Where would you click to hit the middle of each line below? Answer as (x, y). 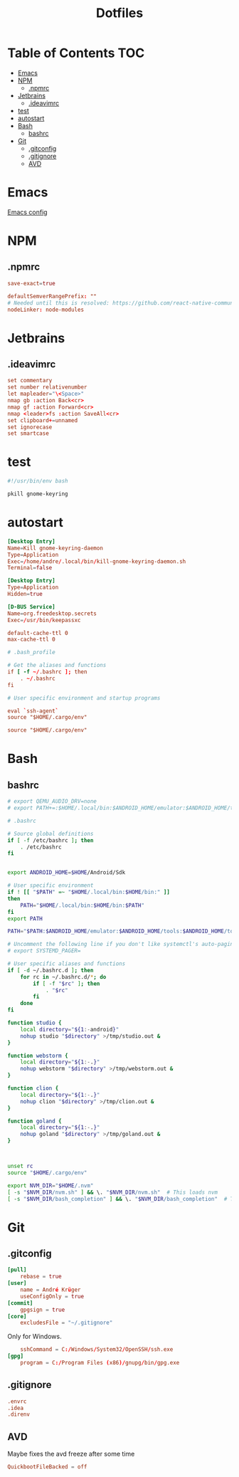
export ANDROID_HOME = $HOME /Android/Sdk (67, 873)
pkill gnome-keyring (38, 494)
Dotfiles (119, 13)
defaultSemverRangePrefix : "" (52, 296)
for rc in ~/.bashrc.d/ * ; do (63, 977)
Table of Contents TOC (76, 53)
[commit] (20, 1303)
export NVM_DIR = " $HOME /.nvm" (51, 1186)
